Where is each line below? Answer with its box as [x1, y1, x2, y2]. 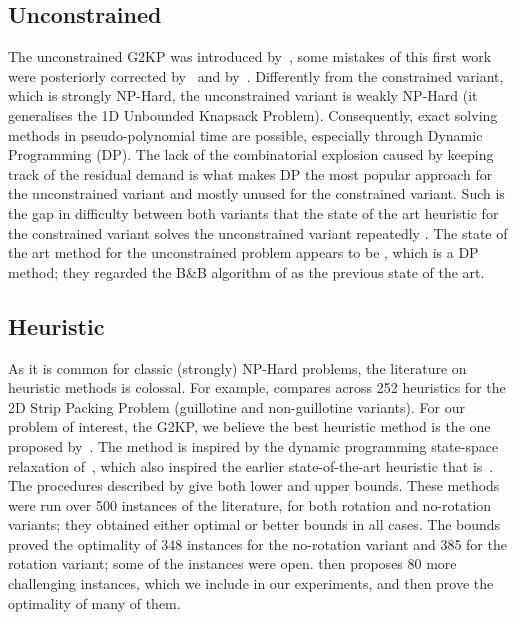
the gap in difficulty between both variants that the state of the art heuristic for [8, 202, 499, 223]
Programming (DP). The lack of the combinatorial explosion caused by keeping [8, 144, 494, 165]
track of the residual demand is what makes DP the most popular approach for [8, 163, 493, 184]
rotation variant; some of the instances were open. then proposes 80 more [8, 553, 457, 574]
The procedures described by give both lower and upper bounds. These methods [8, 475, 500, 496]
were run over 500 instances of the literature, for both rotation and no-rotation [8, 494, 492, 515]
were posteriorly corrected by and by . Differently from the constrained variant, [8, 65, 504, 86]
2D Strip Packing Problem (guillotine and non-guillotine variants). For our [8, 396, 465, 417]
